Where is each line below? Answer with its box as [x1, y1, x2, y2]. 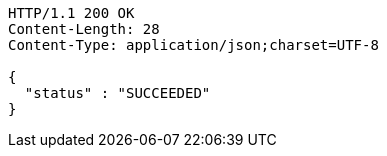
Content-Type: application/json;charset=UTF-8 [8, 37, 379, 53]
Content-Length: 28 [8, 21, 160, 37]
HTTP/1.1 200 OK [8, 5, 135, 21]
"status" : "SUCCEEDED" [24, 85, 211, 101]
